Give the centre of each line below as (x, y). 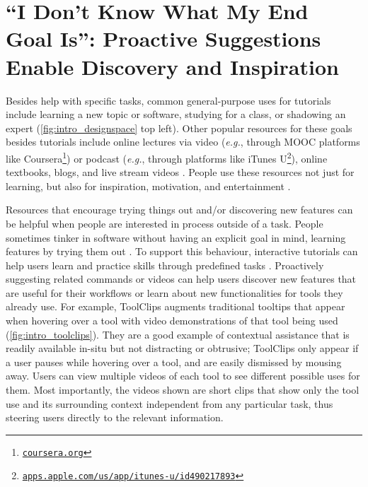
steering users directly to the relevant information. (115, 417)
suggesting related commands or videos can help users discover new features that (181, 279)
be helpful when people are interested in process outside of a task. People (165, 223)
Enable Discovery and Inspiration (172, 66)
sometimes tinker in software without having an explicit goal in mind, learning (176, 237)
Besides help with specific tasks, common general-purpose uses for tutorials (168, 100)
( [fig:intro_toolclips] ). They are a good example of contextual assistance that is (178, 334)
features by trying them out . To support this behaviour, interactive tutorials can (182, 251)
